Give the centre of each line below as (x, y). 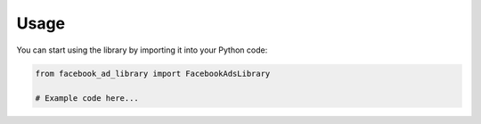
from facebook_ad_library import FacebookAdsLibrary (153, 73)
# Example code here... (87, 99)
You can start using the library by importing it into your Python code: (142, 50)
